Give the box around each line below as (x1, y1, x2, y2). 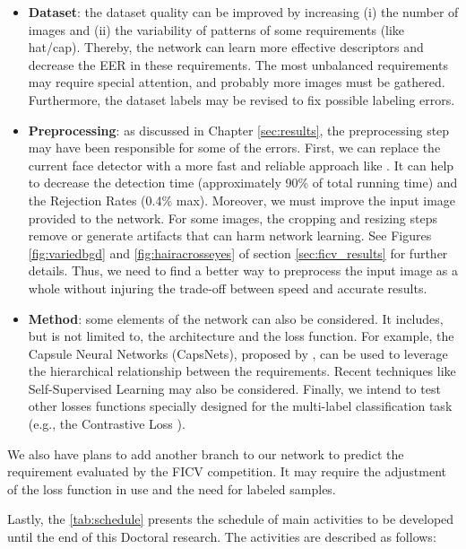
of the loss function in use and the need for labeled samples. (7, 479, 336, 498)
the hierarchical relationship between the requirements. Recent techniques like (28, 362, 456, 380)
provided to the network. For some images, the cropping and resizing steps (28, 208, 437, 227)
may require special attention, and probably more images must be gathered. (28, 73, 445, 91)
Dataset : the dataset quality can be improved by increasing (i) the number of (28, 3, 459, 21)
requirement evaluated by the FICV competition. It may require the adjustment (7, 462, 447, 481)
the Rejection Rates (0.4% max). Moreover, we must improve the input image (28, 190, 456, 209)
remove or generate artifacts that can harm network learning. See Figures (28, 226, 432, 245)
